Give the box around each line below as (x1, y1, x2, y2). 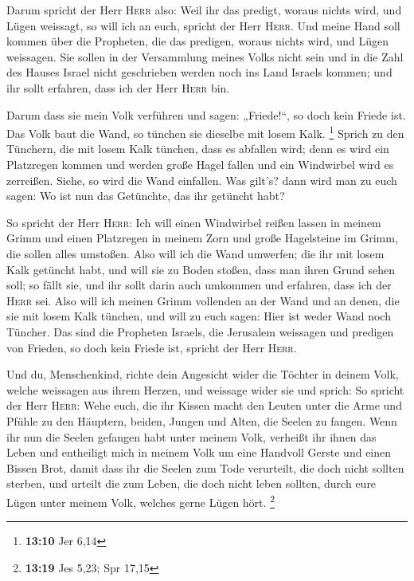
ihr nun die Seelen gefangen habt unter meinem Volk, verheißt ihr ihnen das (6, 428, 377, 445)
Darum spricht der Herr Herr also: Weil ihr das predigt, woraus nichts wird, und (6, 2, 402, 18)
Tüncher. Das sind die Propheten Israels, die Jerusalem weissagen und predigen (6, 323, 394, 340)
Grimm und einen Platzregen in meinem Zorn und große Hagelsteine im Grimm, (6, 230, 398, 246)
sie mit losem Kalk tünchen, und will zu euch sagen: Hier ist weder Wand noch (6, 308, 391, 324)
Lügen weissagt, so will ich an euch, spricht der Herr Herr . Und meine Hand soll (6, 17, 400, 33)
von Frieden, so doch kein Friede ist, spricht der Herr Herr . (6, 339, 297, 355)
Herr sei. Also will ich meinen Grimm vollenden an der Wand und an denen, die (6, 292, 400, 308)
